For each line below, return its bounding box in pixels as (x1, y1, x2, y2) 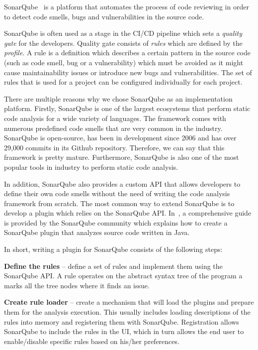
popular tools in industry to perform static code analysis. (4, 161, 178, 172)
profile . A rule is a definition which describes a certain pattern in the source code (4, 47, 251, 58)
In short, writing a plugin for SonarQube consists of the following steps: (4, 244, 223, 254)
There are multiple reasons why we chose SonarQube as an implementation (4, 93, 233, 104)
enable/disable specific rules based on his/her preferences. (4, 336, 179, 346)
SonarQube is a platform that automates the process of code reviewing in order (4, 1, 249, 11)
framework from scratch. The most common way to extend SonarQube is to (4, 198, 235, 208)
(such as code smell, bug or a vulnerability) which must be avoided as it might (4, 57, 244, 67)
